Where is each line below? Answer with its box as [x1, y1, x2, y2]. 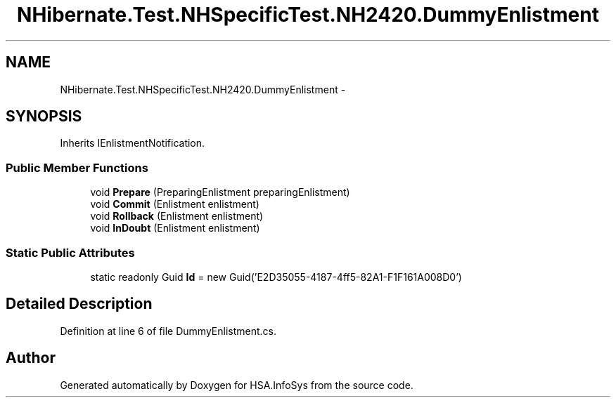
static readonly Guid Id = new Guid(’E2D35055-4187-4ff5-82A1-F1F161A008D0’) [90, 270, 462, 283]
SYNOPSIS [6, 107, 82, 126]
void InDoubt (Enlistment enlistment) [90, 222, 260, 234]
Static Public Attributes [6, 245, 135, 260]
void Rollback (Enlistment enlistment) [90, 210, 264, 223]
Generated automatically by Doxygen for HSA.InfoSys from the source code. [60, 378, 413, 391]
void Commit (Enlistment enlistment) [90, 198, 259, 211]
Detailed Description [6, 295, 153, 313]
